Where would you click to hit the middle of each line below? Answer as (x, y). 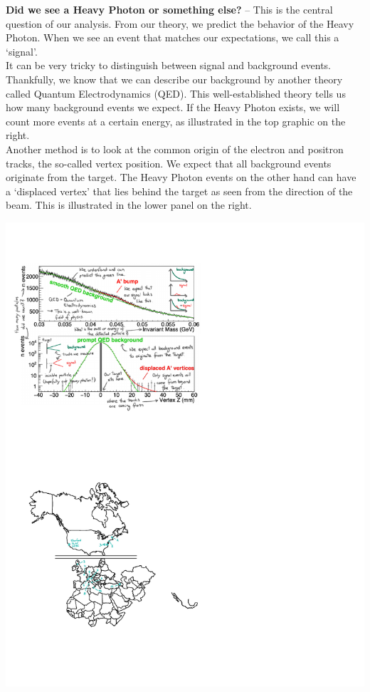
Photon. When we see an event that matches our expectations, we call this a (173, 37)
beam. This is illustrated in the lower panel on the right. (129, 205)
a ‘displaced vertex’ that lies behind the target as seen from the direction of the (179, 191)
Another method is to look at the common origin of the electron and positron (175, 149)
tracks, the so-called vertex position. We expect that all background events (169, 163)
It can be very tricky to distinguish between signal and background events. (168, 65)
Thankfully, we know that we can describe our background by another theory (174, 79)
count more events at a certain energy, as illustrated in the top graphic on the (176, 121)
